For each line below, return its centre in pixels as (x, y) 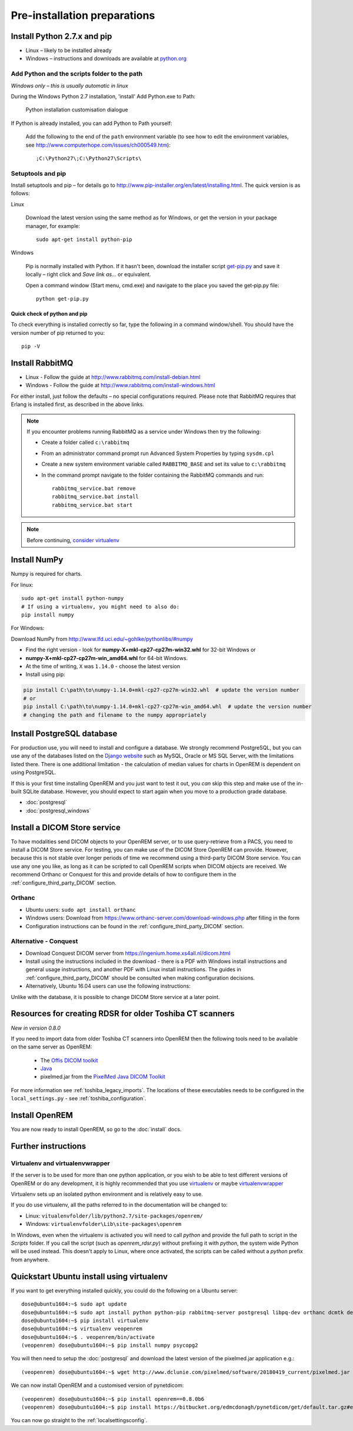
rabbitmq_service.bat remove (94, 488)
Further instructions (49, 1146)
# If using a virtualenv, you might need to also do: (100, 606)
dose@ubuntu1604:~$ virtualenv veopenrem (82, 1329)
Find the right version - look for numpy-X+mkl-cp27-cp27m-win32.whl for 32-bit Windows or (141, 650)
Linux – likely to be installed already (69, 51)
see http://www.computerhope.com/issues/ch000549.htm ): (98, 145)
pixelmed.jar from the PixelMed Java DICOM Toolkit (103, 1077)
